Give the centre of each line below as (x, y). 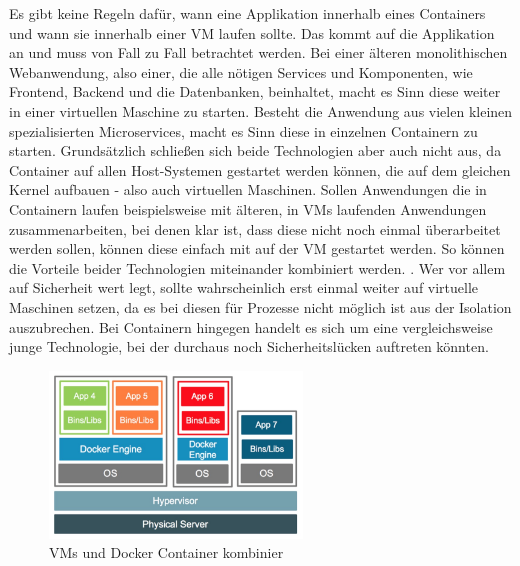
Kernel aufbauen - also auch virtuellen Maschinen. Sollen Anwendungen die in (248, 189)
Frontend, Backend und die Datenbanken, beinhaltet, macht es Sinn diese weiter (255, 91)
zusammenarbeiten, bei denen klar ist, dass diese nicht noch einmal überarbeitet (255, 228)
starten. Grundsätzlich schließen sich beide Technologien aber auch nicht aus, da (255, 150)
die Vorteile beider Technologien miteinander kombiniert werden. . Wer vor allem (257, 267)
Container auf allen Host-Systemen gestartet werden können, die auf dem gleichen (260, 169)
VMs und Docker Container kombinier (166, 552)
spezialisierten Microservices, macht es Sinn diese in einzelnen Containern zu (243, 130)
